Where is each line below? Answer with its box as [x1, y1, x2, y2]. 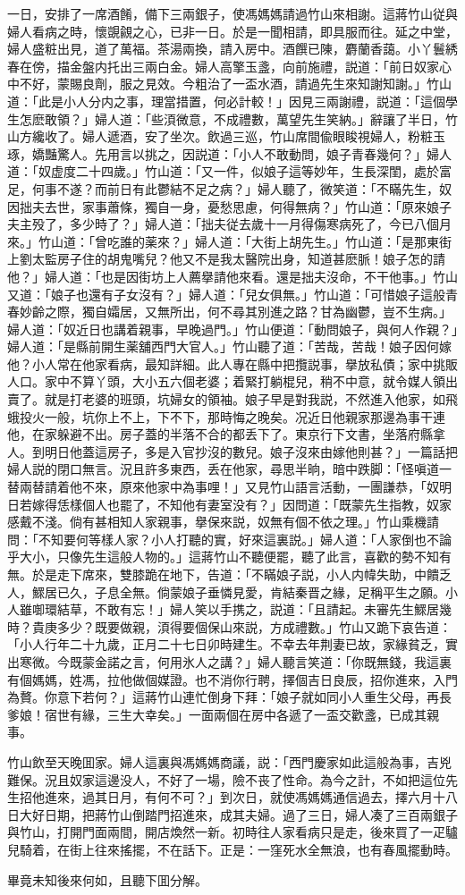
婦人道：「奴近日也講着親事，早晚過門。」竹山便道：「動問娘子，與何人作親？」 [7, 319, 458, 338]
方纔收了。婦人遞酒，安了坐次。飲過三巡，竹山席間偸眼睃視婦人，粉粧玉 [19, 127, 445, 146]
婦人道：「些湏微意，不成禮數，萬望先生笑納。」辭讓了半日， [94, 109, 445, 128]
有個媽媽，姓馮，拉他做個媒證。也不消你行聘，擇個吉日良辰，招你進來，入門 [7, 670, 458, 688]
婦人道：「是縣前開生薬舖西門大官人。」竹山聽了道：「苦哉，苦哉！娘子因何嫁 [7, 337, 452, 356]
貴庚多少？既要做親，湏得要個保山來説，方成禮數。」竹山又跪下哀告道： [31, 617, 452, 636]
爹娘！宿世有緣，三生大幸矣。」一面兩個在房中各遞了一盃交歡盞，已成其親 [7, 705, 439, 723]
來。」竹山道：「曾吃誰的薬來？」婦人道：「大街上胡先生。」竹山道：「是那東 [7, 232, 439, 250]
